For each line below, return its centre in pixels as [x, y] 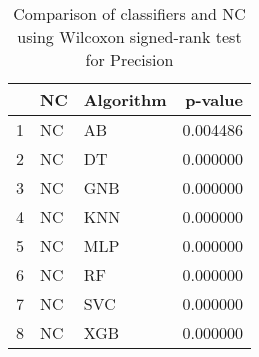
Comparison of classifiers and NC [129, 13]
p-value [214, 99]
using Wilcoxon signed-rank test [129, 36]
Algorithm [125, 99]
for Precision [129, 59]
